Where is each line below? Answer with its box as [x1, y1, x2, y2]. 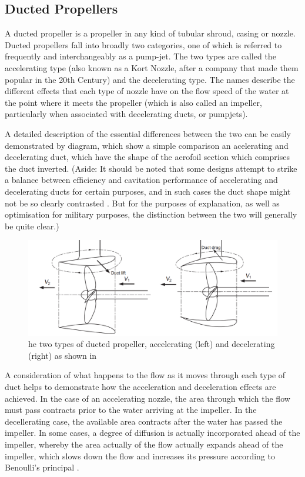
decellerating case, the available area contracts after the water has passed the [5, 415, 283, 427]
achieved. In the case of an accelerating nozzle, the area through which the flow [5, 392, 290, 404]
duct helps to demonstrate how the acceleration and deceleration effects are [5, 380, 276, 392]
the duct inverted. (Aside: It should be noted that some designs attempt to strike [5, 162, 297, 174]
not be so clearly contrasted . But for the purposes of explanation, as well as [5, 196, 280, 209]
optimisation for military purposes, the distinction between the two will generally [5, 208, 297, 221]
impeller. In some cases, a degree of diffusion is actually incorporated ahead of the [5, 426, 300, 439]
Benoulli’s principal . [5, 461, 79, 473]
